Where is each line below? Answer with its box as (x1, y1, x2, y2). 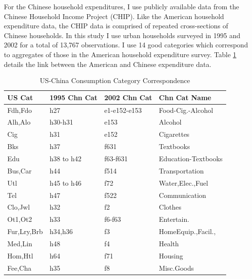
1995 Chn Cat (49, 92, 97, 102)
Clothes (159, 202, 182, 212)
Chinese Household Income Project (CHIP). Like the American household (4, 11, 224, 21)
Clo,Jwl (7, 202, 30, 212)
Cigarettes (159, 129, 190, 139)
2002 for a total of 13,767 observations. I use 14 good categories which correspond (4, 40, 248, 50)
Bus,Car (7, 165, 32, 175)
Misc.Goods (159, 262, 194, 273)
